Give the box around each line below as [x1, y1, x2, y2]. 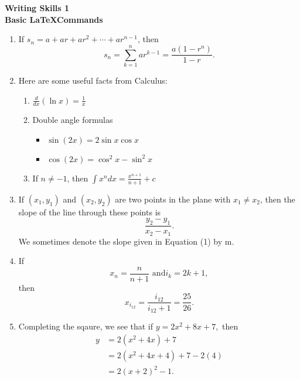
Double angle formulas [32, 114, 113, 126]
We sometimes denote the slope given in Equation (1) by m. [18, 235, 234, 247]
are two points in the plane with [115, 193, 231, 205]
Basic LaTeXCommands [5, 13, 103, 25]
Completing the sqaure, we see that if [18, 320, 154, 332]
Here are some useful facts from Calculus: [18, 74, 168, 86]
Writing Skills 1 [5, 2, 70, 13]
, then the [260, 193, 295, 205]
